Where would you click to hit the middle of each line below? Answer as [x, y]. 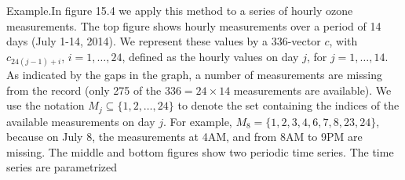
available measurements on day [81, 121]
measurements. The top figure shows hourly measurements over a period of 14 [194, 25]
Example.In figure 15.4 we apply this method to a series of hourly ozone [180, 10]
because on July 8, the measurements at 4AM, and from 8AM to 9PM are [184, 137]
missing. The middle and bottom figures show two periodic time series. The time [200, 151]
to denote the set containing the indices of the [288, 105]
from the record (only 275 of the [84, 90]
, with [343, 41]
